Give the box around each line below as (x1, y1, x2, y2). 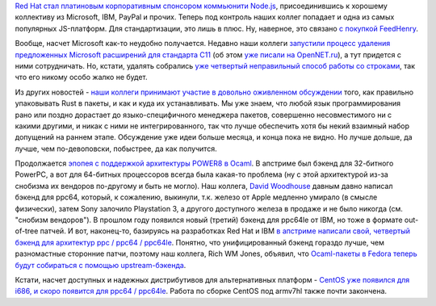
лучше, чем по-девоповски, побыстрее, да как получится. (15, 144, 217, 153)
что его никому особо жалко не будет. (15, 73, 149, 82)
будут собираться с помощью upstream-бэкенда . (15, 260, 187, 270)
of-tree (15, 226, 39, 236)
